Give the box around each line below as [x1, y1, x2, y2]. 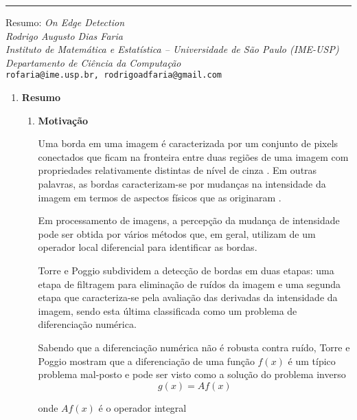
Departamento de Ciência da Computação [5, 55, 181, 69]
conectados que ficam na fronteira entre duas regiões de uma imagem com [38, 149, 349, 164]
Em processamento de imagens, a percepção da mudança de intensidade [38, 213, 340, 228]
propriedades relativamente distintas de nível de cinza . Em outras [38, 163, 317, 177]
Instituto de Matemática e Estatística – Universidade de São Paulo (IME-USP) [5, 42, 339, 56]
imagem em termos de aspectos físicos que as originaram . [38, 190, 281, 204]
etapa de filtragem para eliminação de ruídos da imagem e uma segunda [38, 276, 341, 291]
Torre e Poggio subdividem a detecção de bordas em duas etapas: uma [38, 263, 334, 277]
